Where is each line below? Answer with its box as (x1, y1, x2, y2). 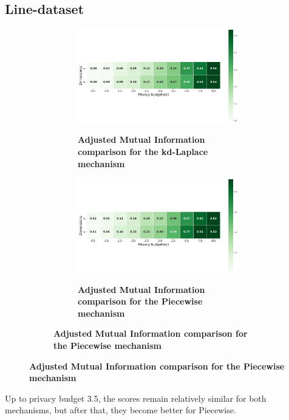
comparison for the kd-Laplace (78, 145, 208, 158)
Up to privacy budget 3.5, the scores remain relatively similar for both (5, 391, 267, 404)
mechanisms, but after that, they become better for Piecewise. (5, 404, 236, 416)
